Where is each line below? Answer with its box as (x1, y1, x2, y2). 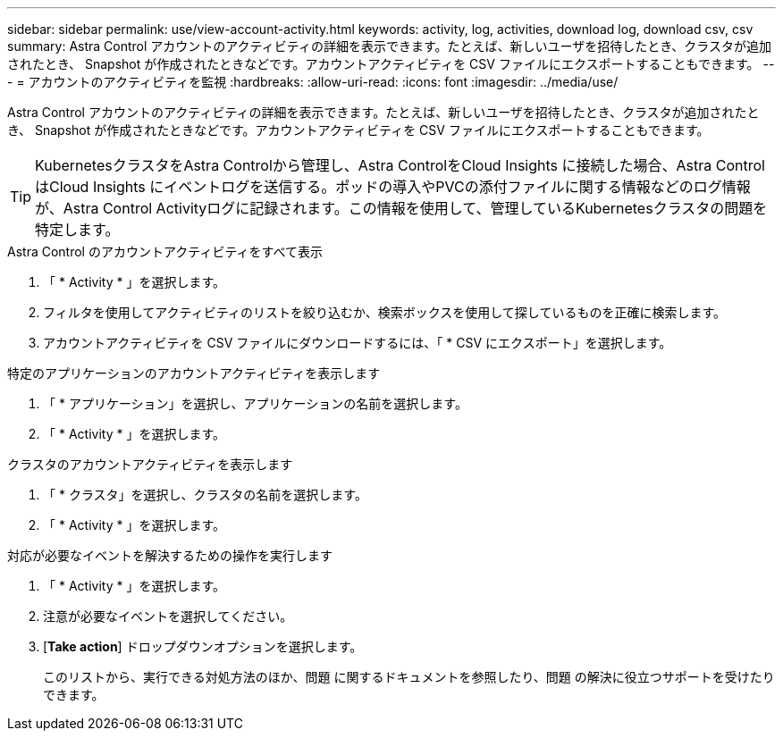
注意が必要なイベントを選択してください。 (43, 608, 293, 624)
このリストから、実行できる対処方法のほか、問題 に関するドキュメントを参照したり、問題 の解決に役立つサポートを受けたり (43, 669, 775, 684)
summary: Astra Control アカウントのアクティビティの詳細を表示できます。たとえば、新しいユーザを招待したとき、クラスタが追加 (7, 38, 771, 54)
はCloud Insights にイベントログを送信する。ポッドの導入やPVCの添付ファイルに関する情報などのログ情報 (35, 178, 751, 196)
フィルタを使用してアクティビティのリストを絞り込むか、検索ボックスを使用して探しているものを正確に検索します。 (43, 305, 726, 320)
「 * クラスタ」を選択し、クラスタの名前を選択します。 (43, 487, 367, 502)
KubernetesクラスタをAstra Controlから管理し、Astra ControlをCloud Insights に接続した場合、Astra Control (35, 156, 765, 174)
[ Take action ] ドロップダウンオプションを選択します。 (43, 639, 363, 654)
